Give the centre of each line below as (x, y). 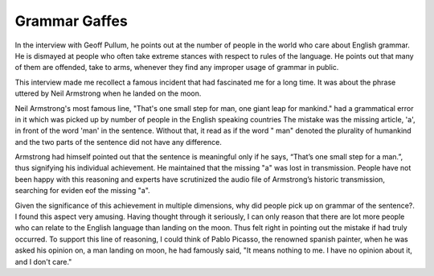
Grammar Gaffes (71, 21)
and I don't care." (43, 262)
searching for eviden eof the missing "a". (82, 191)
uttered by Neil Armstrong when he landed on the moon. (108, 93)
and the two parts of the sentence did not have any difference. (119, 142)
